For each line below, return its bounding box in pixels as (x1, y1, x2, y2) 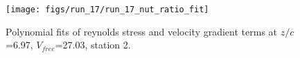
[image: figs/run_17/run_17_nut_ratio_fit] (6, 5, 209, 14)
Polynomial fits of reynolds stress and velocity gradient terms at (6, 24, 278, 38)
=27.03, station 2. (55, 38, 131, 52)
